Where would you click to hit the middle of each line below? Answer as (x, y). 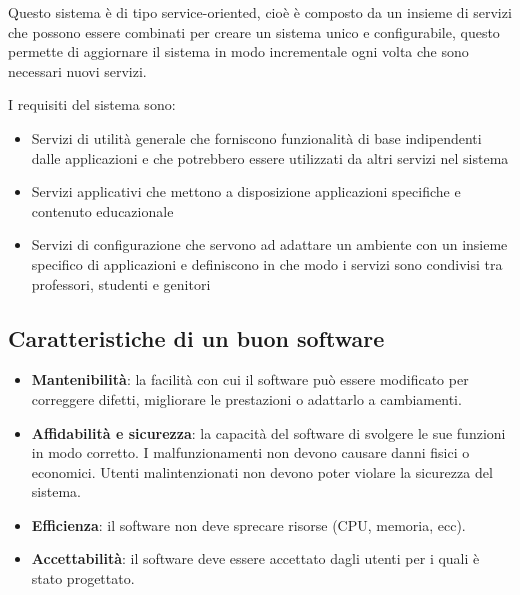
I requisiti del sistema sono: (92, 104)
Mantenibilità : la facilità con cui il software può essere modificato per (250, 379)
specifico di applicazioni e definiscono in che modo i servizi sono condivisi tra (267, 263)
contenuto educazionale (102, 210)
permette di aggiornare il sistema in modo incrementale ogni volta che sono (238, 51)
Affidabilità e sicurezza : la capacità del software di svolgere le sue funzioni (268, 432)
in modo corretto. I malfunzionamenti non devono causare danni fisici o (250, 452)
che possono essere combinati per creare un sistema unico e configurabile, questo (254, 31)
